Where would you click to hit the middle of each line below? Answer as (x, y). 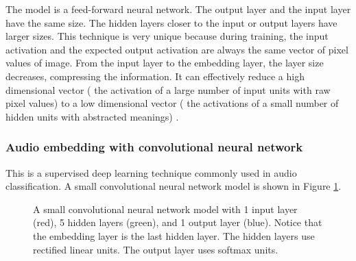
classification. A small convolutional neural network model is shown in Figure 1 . (174, 186)
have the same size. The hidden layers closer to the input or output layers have (171, 22)
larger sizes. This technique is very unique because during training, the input (167, 36)
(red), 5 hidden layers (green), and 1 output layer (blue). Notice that (178, 222)
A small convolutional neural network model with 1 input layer (165, 209)
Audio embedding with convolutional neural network (154, 147)
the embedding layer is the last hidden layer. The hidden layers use (174, 235)
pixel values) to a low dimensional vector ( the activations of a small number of (172, 103)
